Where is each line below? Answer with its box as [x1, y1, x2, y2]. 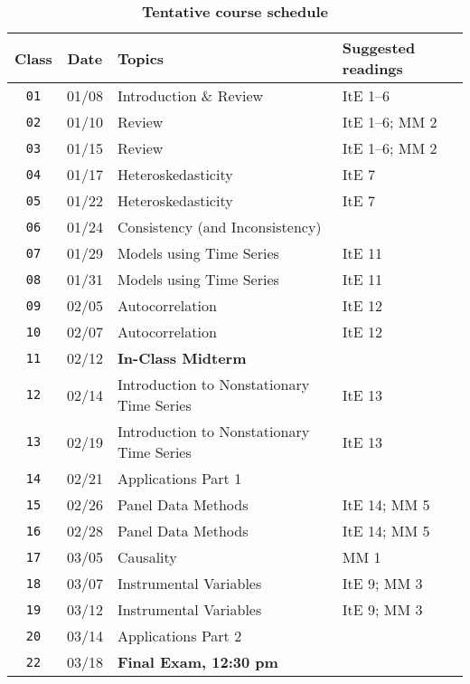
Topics [117, 47, 164, 69]
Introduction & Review [117, 85, 264, 106]
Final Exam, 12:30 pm [117, 651, 278, 672]
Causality [117, 546, 177, 567]
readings [342, 58, 403, 79]
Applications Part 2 [117, 625, 242, 646]
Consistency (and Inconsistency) [117, 216, 322, 237]
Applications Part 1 [117, 468, 242, 489]
